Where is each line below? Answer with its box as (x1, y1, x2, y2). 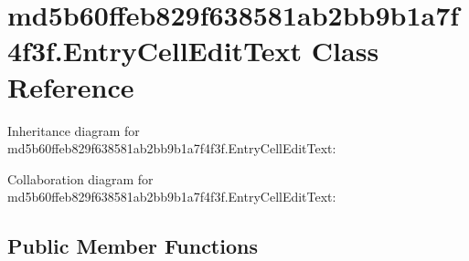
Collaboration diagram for (7, 169, 154, 188)
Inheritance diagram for (7, 120, 140, 140)
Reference (7, 68, 134, 105)
